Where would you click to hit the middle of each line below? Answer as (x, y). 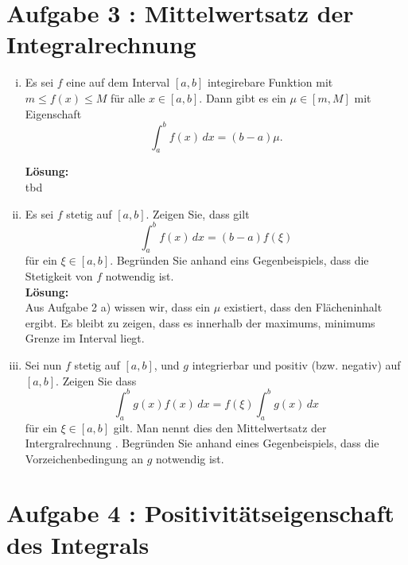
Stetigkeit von (59, 276)
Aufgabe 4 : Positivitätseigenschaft (200, 513)
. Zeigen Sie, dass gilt (198, 213)
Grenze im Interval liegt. (85, 338)
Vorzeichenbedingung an (84, 458)
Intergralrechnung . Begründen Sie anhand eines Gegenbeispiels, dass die (202, 443)
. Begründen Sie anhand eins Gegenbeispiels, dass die (239, 260)
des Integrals (78, 544)
